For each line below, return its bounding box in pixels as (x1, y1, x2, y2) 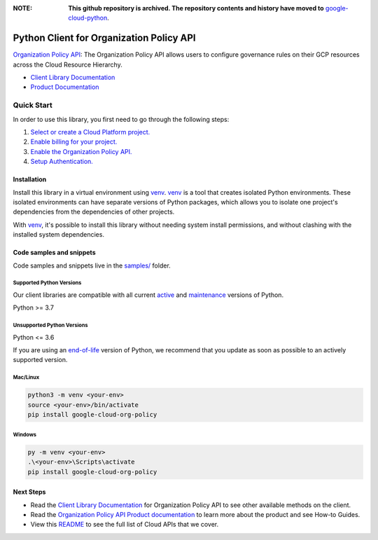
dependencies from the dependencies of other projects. (13, 207, 175, 216)
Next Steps (13, 487, 46, 497)
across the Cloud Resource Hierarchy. (13, 60, 122, 69)
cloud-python (68, 14, 108, 22)
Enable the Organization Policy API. (30, 147, 132, 155)
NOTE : (13, 4, 33, 12)
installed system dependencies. (13, 230, 105, 239)
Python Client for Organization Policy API (13, 32, 196, 44)
